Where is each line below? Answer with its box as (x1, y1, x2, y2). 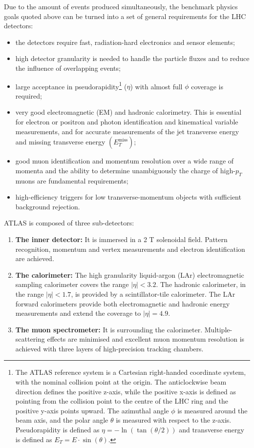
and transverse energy (179, 425, 244, 435)
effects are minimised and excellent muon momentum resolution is (47, 334, 245, 344)
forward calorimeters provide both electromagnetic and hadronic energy (15, 298, 230, 308)
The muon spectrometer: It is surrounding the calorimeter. (15, 324, 203, 334)
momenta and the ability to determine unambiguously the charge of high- (15, 165, 235, 175)
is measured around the (177, 405, 248, 415)
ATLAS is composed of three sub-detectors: (4, 218, 134, 228)
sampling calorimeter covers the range (15, 279, 129, 289)
